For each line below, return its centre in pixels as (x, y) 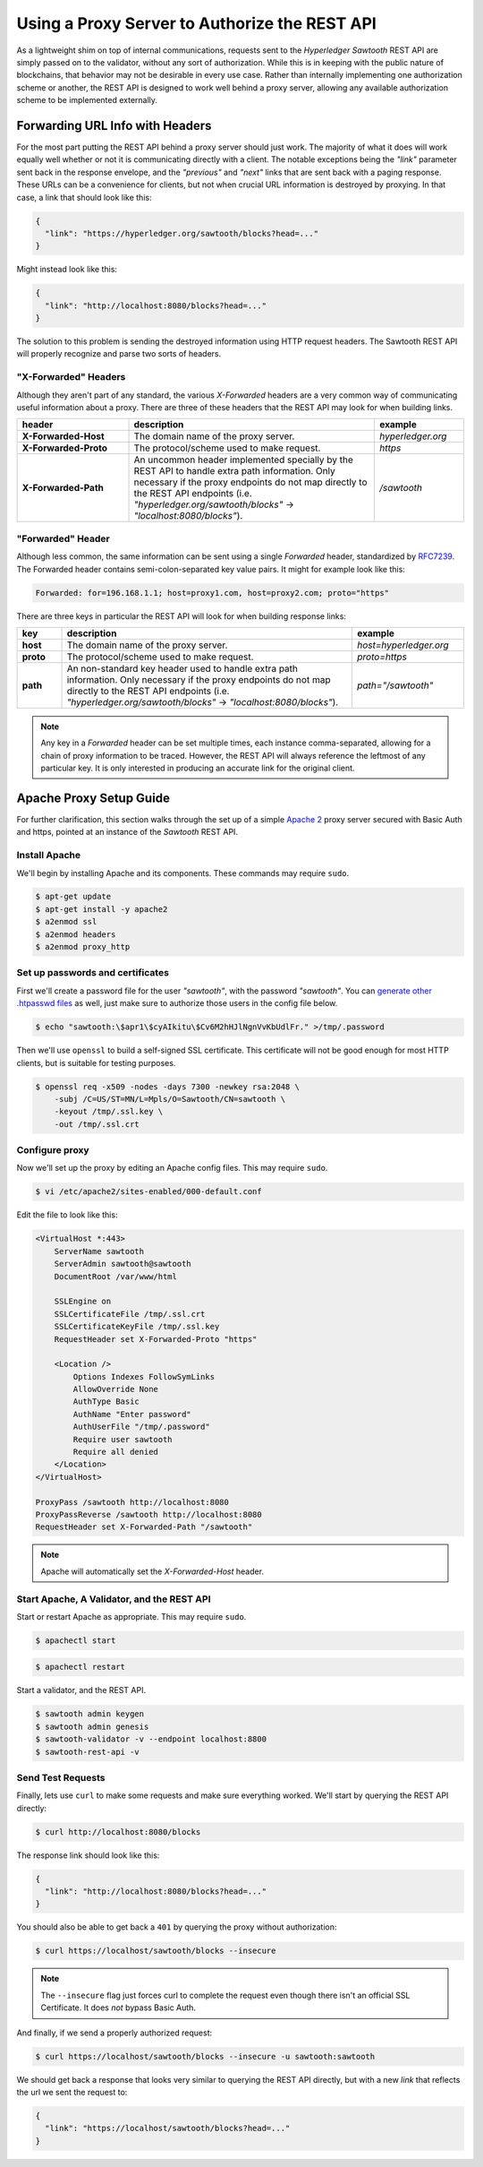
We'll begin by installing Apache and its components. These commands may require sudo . (183, 873)
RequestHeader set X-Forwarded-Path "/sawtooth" (144, 1527)
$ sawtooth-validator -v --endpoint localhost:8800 (151, 1739)
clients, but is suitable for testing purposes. (96, 1062)
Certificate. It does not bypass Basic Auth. (119, 2008)
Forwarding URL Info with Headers (114, 125)
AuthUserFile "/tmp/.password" (141, 1427)
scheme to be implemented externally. (87, 100)
